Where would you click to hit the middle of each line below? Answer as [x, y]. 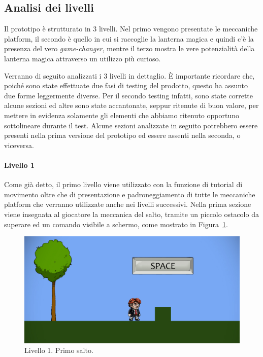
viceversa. [19, 145]
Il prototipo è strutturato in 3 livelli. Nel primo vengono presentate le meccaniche [131, 29]
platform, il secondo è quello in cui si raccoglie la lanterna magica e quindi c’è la [129, 38]
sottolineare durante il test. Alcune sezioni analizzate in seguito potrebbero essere [131, 125]
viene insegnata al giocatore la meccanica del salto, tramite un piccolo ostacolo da [131, 214]
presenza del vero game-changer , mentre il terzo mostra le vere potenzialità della [129, 48]
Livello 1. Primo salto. [59, 350]
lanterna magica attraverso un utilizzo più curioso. [83, 58]
